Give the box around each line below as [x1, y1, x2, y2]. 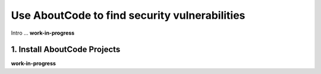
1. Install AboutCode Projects [11, 45, 121, 55]
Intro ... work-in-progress [11, 29, 75, 36]
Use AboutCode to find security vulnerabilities [11, 9, 246, 22]
